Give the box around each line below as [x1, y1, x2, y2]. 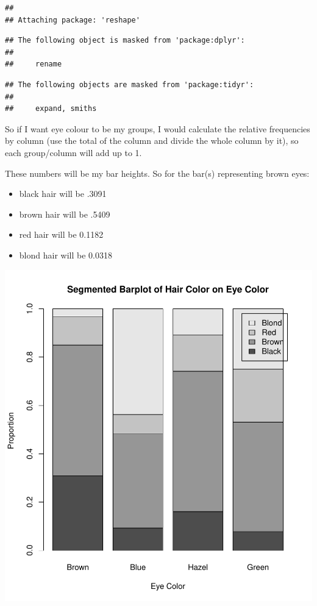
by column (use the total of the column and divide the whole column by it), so [5, 134, 299, 147]
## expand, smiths [5, 104, 97, 113]
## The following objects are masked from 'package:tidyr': [5, 80, 254, 89]
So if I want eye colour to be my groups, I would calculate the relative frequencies [5, 122, 310, 135]
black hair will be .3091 [19, 187, 107, 200]
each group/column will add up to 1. [5, 146, 142, 159]
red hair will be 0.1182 [19, 228, 104, 241]
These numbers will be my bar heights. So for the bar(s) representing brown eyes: [5, 166, 310, 179]
